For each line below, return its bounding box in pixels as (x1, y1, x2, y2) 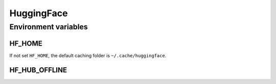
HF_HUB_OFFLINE (9, 66, 67, 74)
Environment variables (9, 22, 88, 31)
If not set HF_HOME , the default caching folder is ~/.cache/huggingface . (9, 52, 167, 58)
